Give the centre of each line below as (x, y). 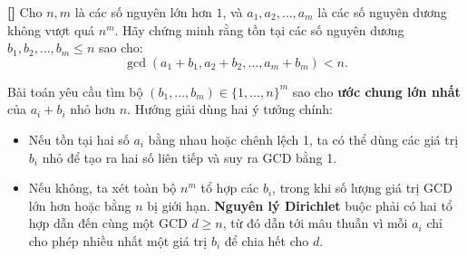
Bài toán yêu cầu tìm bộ (75, 91)
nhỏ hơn (93, 109)
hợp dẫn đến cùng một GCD (108, 223)
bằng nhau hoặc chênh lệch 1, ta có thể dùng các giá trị (303, 139)
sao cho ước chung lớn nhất (376, 91)
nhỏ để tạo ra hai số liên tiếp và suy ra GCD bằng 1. (190, 157)
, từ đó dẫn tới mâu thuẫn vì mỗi (315, 223)
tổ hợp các (230, 188)
